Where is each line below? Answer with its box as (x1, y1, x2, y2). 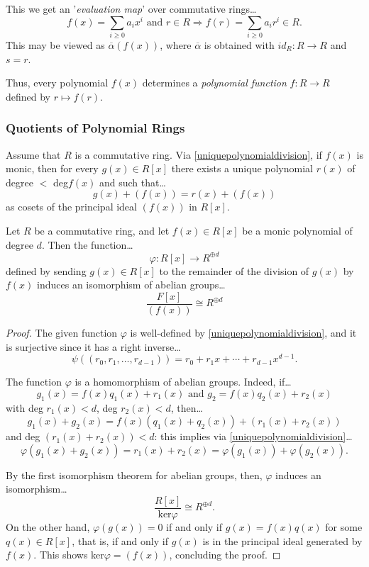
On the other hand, (6, 520, 90, 534)
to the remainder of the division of (159, 263, 309, 278)
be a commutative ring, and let (34, 223, 170, 237)
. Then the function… (41, 237, 133, 252)
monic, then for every (6, 161, 99, 176)
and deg (6, 429, 40, 444)
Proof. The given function (6, 325, 118, 339)
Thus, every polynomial (6, 75, 109, 90)
